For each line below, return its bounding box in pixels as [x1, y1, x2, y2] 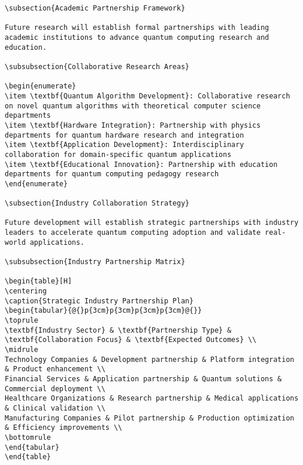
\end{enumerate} [5, 179, 68, 188]
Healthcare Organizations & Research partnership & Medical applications [5, 394, 299, 403]
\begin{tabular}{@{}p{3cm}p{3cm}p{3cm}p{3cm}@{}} [5, 306, 202, 315]
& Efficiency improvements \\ [5, 423, 122, 432]
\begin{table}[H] [5, 277, 72, 286]
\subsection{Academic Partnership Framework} [5, 4, 185, 12]
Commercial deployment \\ [5, 384, 105, 393]
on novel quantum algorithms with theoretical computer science [5, 101, 261, 110]
